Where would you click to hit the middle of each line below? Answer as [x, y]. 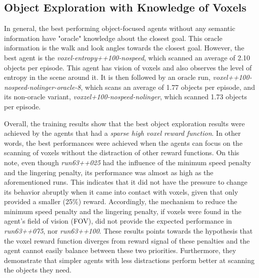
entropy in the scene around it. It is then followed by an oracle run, [107, 77]
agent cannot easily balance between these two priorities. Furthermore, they [120, 250]
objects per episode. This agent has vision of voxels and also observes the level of [128, 67]
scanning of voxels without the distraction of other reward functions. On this [122, 152]
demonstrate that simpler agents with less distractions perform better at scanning [129, 260]
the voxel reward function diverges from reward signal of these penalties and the [127, 240]
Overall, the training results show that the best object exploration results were [124, 123]
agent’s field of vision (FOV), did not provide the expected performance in [118, 221]
